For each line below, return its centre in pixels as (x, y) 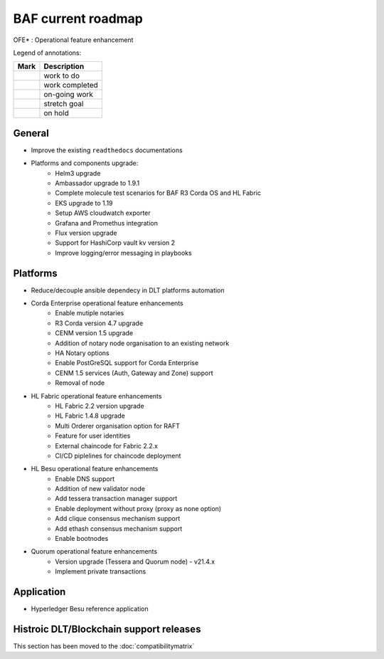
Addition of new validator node (100, 489)
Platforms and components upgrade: (85, 163)
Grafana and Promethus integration (106, 223)
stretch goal (64, 104)
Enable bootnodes (82, 539)
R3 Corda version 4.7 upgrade (99, 323)
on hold (56, 113)
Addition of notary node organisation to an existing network (142, 343)
